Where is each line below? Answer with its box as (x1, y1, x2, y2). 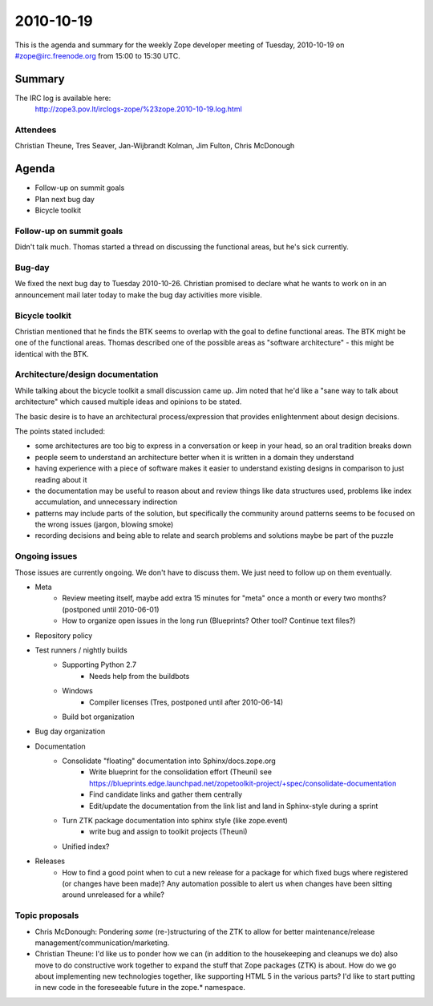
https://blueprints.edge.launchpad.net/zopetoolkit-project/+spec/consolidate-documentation (89, 778, 397, 788)
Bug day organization (34, 726, 106, 737)
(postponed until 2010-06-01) (62, 604, 160, 614)
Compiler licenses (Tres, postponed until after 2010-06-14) (89, 697, 284, 707)
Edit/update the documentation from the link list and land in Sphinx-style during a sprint (89, 801, 378, 810)
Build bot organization (62, 712, 135, 721)
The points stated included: (14, 426, 106, 436)
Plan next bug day (34, 194, 95, 204)
